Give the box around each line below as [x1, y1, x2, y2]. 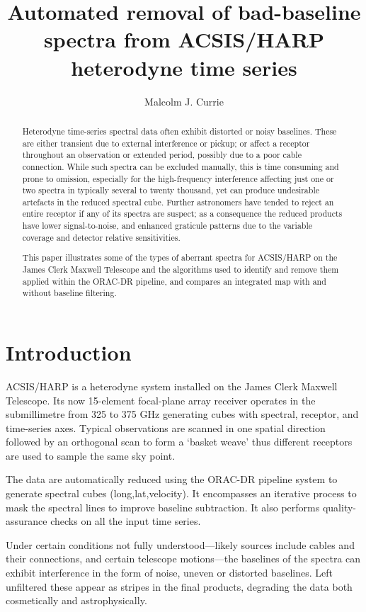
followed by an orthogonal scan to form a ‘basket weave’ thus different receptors [6, 434, 353, 449]
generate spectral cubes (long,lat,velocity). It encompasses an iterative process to [6, 486, 357, 501]
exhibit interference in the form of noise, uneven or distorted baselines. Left [6, 565, 333, 580]
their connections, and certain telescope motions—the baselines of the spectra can [6, 551, 361, 566]
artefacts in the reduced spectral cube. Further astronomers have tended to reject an [22, 195, 334, 208]
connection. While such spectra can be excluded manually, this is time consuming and [22, 160, 339, 172]
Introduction [6, 337, 132, 366]
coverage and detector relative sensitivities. [22, 231, 181, 243]
